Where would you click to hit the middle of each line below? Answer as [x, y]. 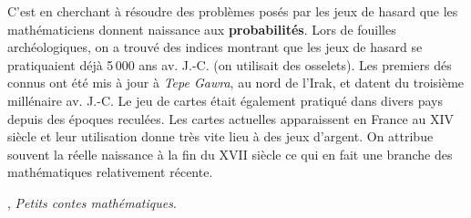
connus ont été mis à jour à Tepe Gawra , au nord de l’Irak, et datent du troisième [236, 83]
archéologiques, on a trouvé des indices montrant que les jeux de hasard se [215, 47]
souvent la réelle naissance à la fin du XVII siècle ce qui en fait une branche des [230, 154]
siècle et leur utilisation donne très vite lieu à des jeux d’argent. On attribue [220, 136]
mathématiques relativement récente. [110, 172]
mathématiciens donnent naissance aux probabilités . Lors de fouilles [202, 29]
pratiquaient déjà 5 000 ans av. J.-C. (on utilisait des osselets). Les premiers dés [230, 64]
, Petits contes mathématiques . [92, 202]
